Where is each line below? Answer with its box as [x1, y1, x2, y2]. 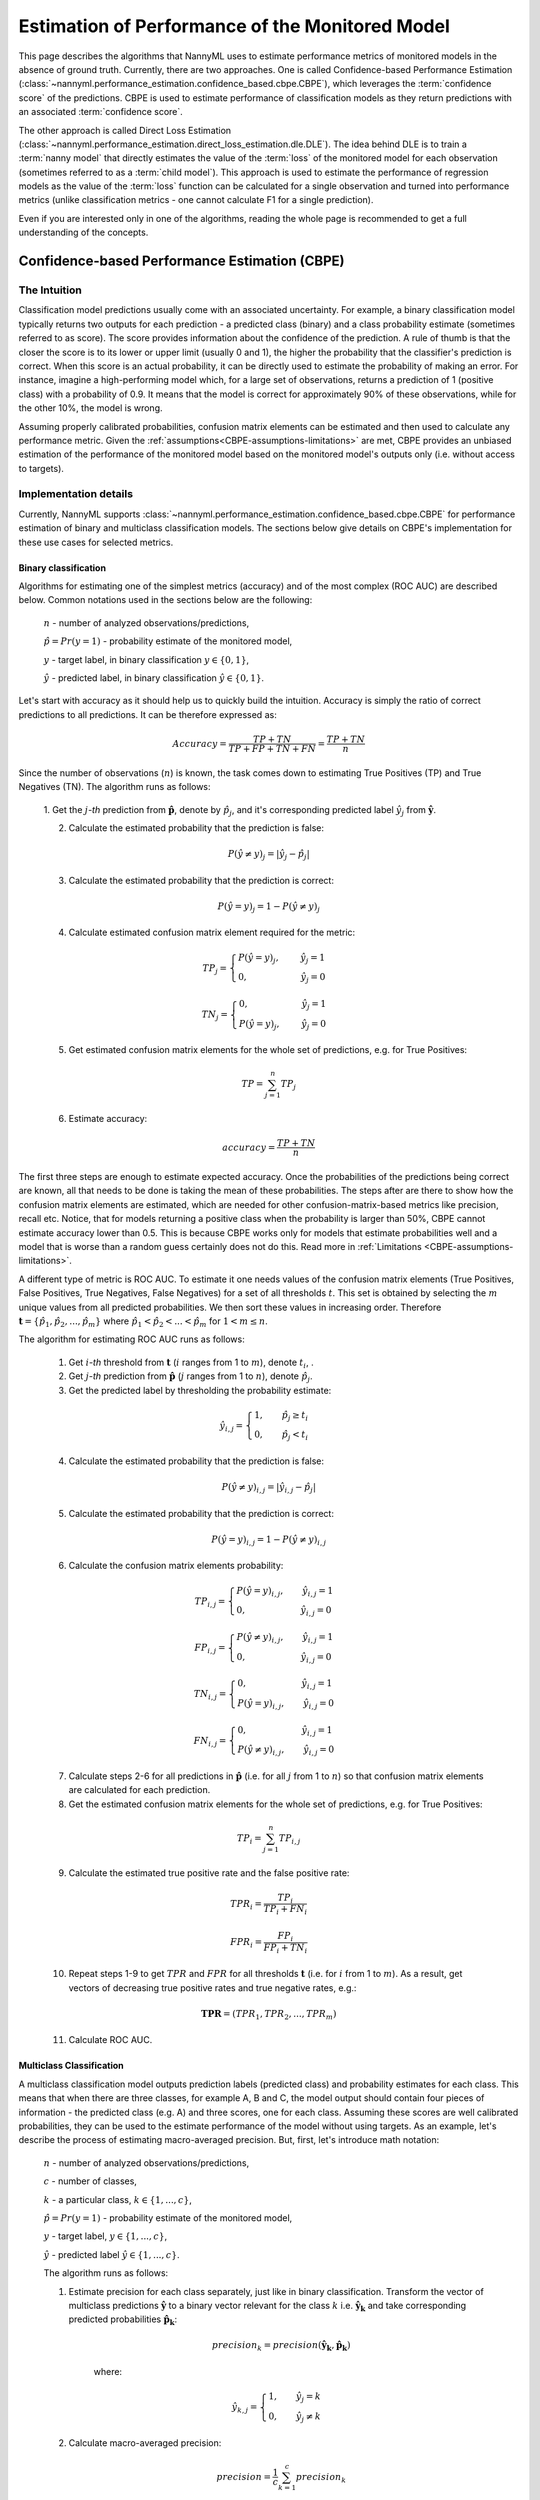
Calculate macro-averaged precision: [68, 2436, 222, 2449]
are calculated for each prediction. [68, 1784, 211, 1796]
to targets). [18, 462, 65, 474]
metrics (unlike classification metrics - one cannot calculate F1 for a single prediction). [18, 194, 374, 206]
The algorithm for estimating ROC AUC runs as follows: [18, 1333, 245, 1345]
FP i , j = [194, 1641, 226, 1655]
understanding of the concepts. [18, 226, 149, 239]
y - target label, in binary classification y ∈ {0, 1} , [43, 653, 250, 665]
